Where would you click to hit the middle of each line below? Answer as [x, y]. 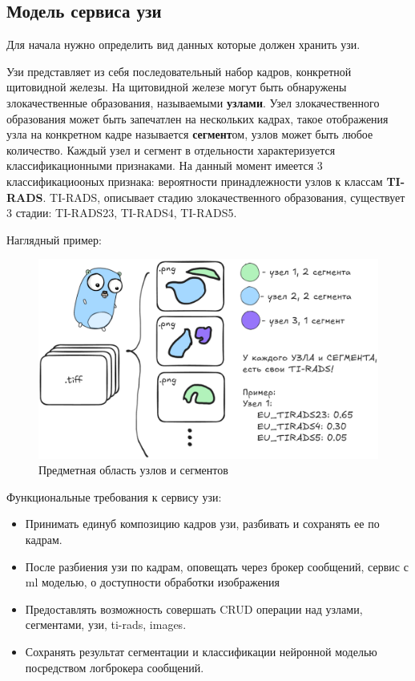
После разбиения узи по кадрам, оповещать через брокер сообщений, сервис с [217, 566]
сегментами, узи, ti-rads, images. [106, 625]
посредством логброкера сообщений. [115, 667]
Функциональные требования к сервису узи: [114, 496]
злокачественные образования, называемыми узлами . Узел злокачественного [193, 102]
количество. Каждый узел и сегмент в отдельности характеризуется [171, 149]
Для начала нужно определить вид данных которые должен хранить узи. [183, 44]
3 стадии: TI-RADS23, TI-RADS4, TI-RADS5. [122, 213]
